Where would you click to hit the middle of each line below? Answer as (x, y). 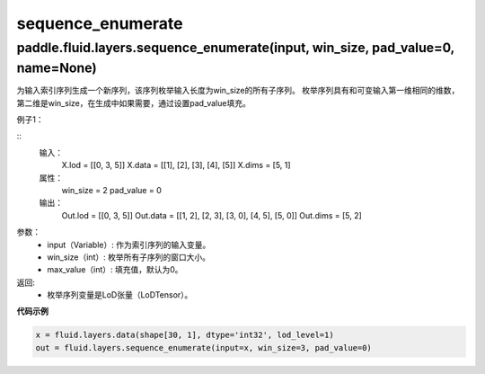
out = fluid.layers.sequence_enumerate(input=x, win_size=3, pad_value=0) (204, 347)
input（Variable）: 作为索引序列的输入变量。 (129, 245)
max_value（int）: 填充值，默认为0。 (115, 270)
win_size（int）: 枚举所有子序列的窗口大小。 (129, 257)
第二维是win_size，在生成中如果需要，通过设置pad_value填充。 (133, 102)
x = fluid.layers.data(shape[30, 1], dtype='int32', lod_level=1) (185, 335)
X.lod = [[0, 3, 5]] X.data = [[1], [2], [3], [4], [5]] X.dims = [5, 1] (176, 165)
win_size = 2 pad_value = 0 (111, 190)
